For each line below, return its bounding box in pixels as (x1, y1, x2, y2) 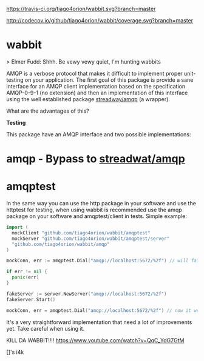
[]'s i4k (6, 348, 24, 356)
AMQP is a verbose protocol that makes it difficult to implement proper (6, 70, 183, 77)
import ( (6, 224, 29, 231)
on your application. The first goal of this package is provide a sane (24, 76, 194, 84)
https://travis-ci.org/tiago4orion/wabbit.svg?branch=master (6, 5, 156, 12)
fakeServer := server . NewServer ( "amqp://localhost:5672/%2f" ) (6, 291, 167, 297)
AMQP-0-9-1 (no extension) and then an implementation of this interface (6, 89, 188, 96)
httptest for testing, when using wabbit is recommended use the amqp (6, 206, 182, 214)
